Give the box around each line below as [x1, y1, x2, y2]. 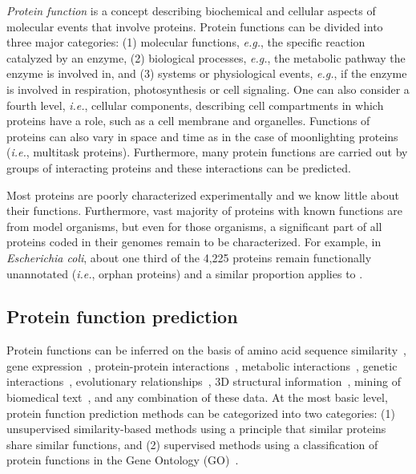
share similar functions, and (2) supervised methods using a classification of [6, 436, 378, 452]
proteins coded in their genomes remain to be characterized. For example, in [6, 233, 382, 250]
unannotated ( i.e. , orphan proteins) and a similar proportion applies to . [6, 265, 363, 282]
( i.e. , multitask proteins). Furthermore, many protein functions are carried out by [6, 144, 408, 160]
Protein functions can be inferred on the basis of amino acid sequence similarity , [6, 342, 406, 359]
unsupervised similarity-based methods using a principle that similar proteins [6, 420, 386, 437]
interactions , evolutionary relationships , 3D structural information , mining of [6, 373, 402, 390]
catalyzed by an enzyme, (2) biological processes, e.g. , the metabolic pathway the [6, 49, 406, 66]
